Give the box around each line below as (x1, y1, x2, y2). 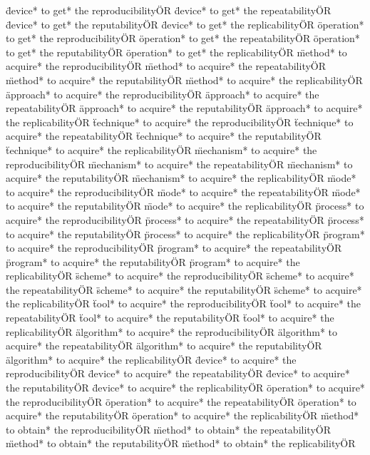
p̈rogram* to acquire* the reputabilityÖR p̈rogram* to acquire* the (6, 254, 300, 269)
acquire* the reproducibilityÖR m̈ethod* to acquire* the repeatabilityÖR (6, 58, 327, 73)
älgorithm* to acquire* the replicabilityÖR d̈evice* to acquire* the (6, 352, 297, 367)
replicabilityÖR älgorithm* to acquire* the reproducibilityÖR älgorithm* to (6, 324, 338, 339)
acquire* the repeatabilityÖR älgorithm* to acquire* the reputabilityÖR (6, 338, 322, 353)
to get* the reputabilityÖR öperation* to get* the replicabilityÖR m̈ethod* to (6, 44, 347, 59)
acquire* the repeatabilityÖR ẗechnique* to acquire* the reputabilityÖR (6, 128, 322, 143)
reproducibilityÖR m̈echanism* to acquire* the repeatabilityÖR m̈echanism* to (6, 156, 353, 171)
